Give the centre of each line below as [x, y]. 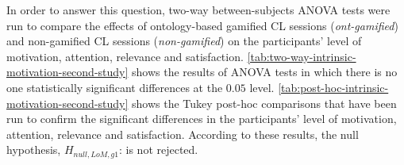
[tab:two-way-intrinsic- [302, 56]
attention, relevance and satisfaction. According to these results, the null [183, 134]
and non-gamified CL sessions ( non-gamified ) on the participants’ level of [184, 41]
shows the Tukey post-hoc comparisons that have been [264, 103]
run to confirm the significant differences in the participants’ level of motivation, [202, 119]
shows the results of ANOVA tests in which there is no [265, 72]
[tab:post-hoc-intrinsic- [333, 87]
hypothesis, [34, 150]
